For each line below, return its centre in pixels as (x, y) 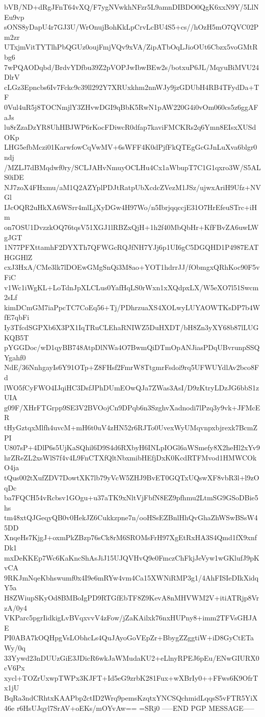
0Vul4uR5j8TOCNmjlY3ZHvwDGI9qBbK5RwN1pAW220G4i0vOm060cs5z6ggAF (131, 107)
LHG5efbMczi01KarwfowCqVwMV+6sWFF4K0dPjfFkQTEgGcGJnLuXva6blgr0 (131, 147)
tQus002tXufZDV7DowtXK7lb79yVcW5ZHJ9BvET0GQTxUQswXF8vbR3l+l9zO (132, 477)
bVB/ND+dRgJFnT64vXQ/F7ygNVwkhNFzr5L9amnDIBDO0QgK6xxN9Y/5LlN (131, 7)
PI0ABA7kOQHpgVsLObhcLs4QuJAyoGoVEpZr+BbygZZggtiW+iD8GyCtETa (129, 638)
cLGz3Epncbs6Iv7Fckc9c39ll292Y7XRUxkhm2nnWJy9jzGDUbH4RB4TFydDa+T (132, 87)
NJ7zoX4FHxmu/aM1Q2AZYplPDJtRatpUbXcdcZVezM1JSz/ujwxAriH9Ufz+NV (132, 187)
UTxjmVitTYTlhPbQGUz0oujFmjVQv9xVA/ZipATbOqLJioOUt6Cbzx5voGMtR (131, 47)
